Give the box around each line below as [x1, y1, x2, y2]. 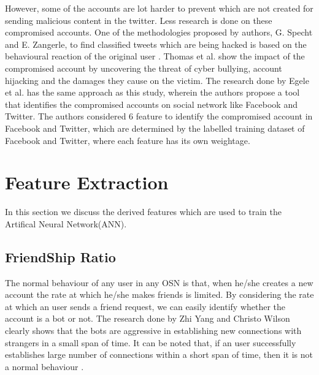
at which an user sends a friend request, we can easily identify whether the [5, 300, 286, 312]
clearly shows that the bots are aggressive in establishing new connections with [5, 324, 302, 337]
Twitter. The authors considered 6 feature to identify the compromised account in [5, 110, 313, 123]
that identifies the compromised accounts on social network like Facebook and [5, 97, 298, 110]
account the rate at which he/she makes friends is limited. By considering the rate [5, 288, 314, 301]
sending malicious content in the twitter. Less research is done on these [5, 13, 272, 26]
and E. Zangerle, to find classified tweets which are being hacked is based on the [5, 37, 307, 50]
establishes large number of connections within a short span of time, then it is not [5, 348, 313, 361]
